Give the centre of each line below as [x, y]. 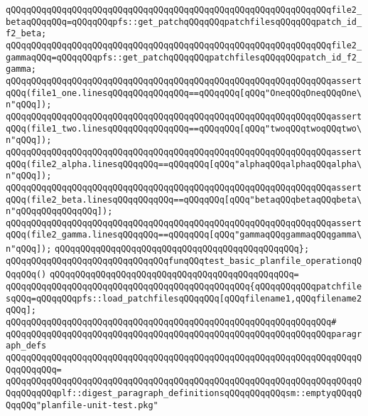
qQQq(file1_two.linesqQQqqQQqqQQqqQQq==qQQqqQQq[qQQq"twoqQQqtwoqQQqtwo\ [184, 128]
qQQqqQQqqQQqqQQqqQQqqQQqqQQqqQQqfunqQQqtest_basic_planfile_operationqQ [184, 261]
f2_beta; [26, 34]
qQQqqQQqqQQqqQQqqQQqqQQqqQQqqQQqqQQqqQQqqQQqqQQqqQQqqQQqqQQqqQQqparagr [184, 334]
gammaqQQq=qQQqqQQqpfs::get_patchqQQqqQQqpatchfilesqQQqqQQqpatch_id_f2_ [184, 57]
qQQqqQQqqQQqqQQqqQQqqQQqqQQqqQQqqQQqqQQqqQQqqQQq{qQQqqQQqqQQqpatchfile [184, 287]
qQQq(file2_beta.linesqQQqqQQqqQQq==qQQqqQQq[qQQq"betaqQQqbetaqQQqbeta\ [184, 199]
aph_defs [26, 346]
